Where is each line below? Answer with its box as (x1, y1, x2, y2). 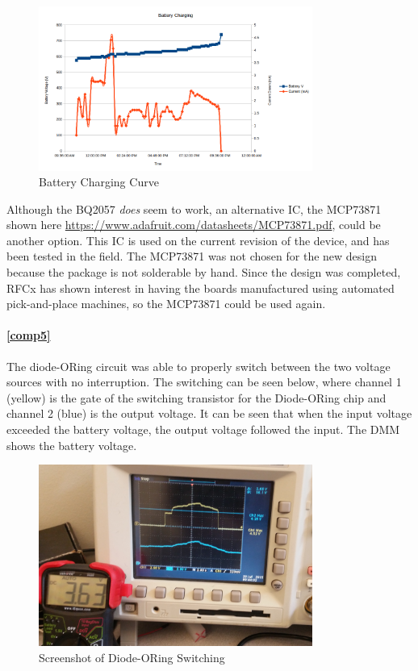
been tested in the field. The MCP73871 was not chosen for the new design (6, 248, 378, 265)
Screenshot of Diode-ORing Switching (39, 649, 225, 666)
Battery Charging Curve (39, 173, 159, 190)
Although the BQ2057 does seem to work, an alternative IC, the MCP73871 (6, 200, 382, 217)
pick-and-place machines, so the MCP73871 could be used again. (6, 295, 326, 312)
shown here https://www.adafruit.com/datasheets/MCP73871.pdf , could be (6, 216, 381, 233)
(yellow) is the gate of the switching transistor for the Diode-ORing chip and (6, 389, 387, 406)
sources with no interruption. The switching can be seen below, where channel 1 (6, 373, 402, 390)
